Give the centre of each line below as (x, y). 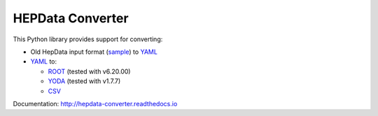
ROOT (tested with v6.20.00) (89, 71)
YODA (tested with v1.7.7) (84, 81)
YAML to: (44, 61)
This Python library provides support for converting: (88, 39)
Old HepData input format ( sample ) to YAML (94, 52)
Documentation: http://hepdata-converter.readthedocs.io (95, 103)
